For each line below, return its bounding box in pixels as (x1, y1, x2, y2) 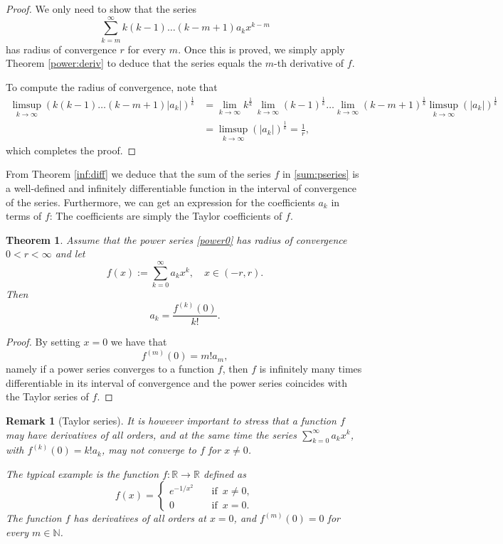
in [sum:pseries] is (282, 166, 359, 181)
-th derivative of (274, 55, 344, 70)
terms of (6, 208, 42, 223)
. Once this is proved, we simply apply (178, 41, 345, 56)
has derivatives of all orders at (73, 511, 206, 526)
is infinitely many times (259, 361, 362, 376)
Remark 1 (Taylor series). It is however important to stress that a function (6, 412, 337, 427)
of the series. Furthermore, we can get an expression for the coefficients (6, 194, 315, 209)
